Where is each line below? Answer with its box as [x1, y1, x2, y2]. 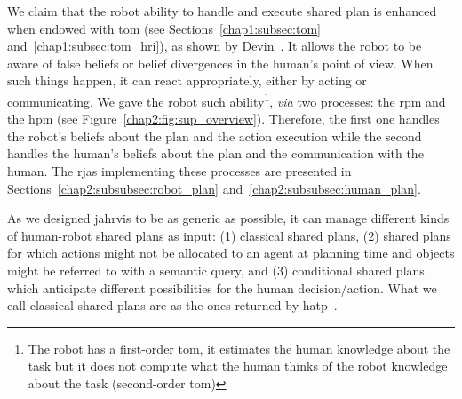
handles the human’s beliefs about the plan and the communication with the [7, 144, 424, 163]
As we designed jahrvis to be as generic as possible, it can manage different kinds [7, 209, 450, 227]
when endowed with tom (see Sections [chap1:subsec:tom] [7, 19, 322, 37]
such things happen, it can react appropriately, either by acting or [7, 71, 367, 90]
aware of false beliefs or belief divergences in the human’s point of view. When [7, 53, 434, 72]
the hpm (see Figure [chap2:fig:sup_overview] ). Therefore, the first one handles [7, 109, 440, 128]
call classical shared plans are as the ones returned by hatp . [7, 296, 338, 315]
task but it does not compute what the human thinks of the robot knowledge [28, 356, 448, 375]
